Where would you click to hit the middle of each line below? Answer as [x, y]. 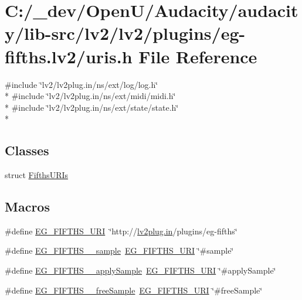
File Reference [198, 56]
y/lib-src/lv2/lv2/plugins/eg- [125, 33]
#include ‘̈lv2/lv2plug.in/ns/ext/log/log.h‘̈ [82, 84]
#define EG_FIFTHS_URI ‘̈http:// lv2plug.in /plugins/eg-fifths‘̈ [121, 231]
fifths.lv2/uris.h [69, 56]
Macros [27, 207]
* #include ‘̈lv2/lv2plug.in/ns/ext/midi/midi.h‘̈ [90, 96]
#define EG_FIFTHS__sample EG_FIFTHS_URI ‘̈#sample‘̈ [119, 250]
